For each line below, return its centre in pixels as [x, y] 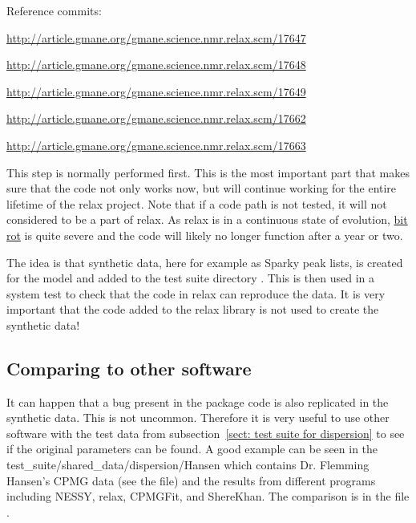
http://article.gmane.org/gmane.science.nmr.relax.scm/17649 [156, 91]
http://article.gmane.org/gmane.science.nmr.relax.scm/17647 [156, 37]
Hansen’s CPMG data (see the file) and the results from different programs [191, 480]
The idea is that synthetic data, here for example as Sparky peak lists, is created [205, 262]
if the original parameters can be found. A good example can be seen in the [192, 449]
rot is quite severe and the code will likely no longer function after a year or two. [205, 235]
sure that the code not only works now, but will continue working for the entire [202, 188]
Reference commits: [54, 10]
